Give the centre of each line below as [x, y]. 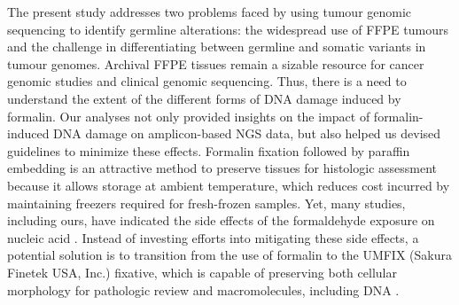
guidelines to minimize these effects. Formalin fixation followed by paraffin [209, 150]
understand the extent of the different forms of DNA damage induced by [204, 98]
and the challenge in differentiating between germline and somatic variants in [217, 47]
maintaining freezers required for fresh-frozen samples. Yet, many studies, [206, 203]
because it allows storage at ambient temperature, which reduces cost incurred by [229, 185]
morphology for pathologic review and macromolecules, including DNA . [203, 289]
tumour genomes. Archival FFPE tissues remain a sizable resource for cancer [216, 63]
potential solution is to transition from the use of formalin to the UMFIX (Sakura [229, 255]
